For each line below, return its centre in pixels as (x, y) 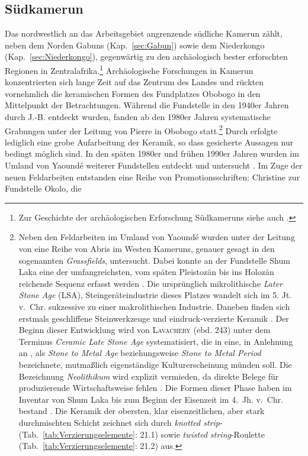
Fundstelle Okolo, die (43, 188)
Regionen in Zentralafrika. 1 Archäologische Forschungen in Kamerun (129, 69)
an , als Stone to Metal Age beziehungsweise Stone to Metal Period (140, 353)
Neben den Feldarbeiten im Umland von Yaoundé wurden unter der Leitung (157, 237)
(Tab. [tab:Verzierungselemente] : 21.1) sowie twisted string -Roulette (142, 434)
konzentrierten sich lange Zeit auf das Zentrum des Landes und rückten (134, 82)
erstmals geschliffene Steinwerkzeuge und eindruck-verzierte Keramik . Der (154, 318)
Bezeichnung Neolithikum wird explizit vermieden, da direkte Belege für (149, 376)
